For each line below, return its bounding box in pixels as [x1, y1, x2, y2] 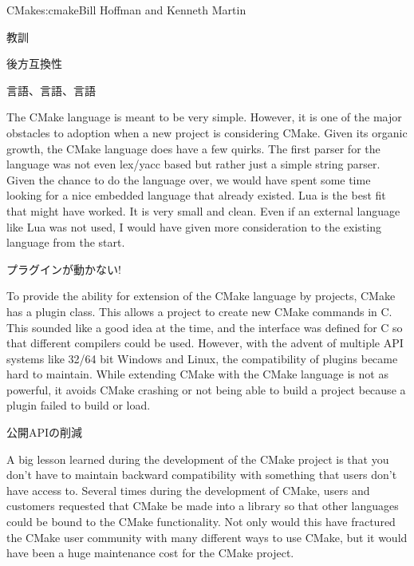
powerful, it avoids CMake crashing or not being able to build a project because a [6, 381, 406, 398]
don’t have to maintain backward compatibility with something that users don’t [6, 466, 397, 483]
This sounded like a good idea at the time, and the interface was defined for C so [6, 319, 403, 335]
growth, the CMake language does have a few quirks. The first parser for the [6, 140, 380, 156]
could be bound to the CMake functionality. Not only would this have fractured [6, 513, 396, 530]
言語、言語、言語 [6, 81, 96, 98]
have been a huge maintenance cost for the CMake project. [6, 544, 294, 561]
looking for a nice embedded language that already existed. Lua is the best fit [6, 187, 386, 204]
